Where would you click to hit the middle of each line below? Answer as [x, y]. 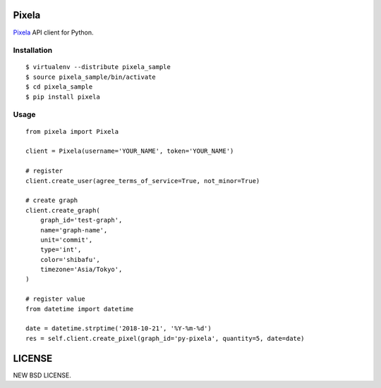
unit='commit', [66, 240]
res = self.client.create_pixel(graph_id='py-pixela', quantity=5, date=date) [165, 338]
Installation [33, 51]
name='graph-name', [74, 230]
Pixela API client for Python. [53, 32]
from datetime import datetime [80, 309]
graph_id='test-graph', [81, 220]
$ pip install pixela [63, 96]
